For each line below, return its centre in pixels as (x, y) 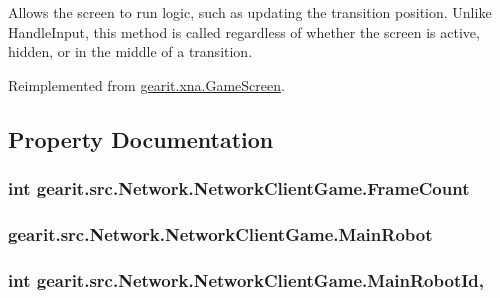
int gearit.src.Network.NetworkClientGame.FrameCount (239, 188)
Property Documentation (141, 138)
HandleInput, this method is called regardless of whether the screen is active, (244, 31)
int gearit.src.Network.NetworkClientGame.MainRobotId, (246, 279)
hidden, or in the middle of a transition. (130, 51)
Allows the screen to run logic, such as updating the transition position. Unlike (250, 12)
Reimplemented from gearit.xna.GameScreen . (146, 84)
